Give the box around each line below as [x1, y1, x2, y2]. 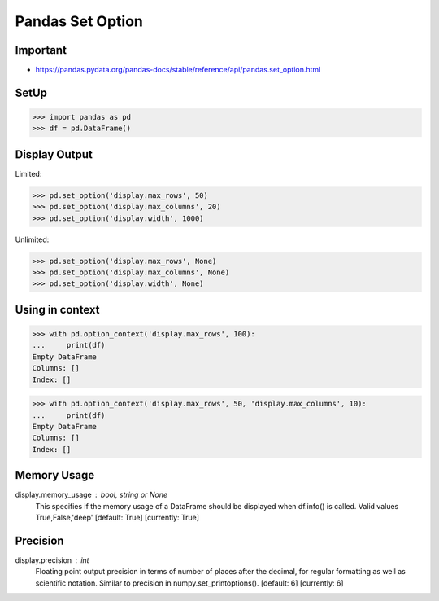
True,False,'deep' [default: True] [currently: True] [35, 513, 199, 523]
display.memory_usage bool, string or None [15, 489, 168, 500]
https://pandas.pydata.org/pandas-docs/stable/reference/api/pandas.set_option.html [35, 65, 321, 75]
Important [15, 43, 67, 57]
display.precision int [15, 555, 89, 565]
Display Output [15, 147, 93, 161]
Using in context [15, 302, 100, 317]
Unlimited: [15, 235, 50, 244]
